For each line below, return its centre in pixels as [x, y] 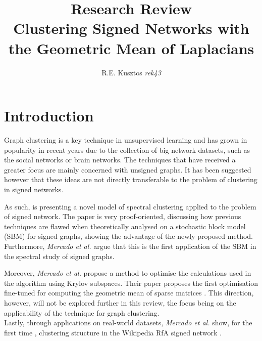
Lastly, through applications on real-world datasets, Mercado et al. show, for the [128, 323]
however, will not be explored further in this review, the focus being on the [120, 302]
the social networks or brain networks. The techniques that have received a [120, 160]
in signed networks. [34, 189]
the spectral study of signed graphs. [59, 256]
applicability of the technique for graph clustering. [82, 312]
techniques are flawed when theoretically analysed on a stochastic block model [125, 226]
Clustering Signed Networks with [131, 28]
